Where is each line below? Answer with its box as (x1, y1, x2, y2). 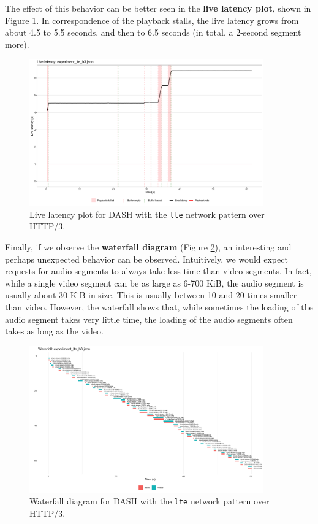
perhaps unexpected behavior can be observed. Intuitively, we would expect (5, 252, 288, 265)
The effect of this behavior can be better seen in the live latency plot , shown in (5, 2, 311, 14)
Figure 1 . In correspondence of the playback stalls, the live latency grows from (5, 13, 299, 26)
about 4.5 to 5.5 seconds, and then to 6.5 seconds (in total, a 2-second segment (5, 26, 301, 39)
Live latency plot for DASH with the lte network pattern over (29, 207, 265, 220)
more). (5, 37, 29, 50)
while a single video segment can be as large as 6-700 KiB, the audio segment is (5, 276, 304, 289)
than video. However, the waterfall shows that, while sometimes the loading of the (5, 301, 313, 314)
